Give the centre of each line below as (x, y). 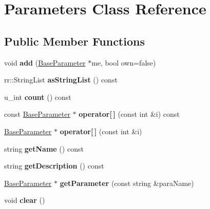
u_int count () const (38, 97)
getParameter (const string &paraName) (127, 183)
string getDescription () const (54, 166)
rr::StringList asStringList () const (61, 80)
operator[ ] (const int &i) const (129, 114)
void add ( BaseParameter (45, 62)
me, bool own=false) (124, 62)
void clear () (25, 200)
